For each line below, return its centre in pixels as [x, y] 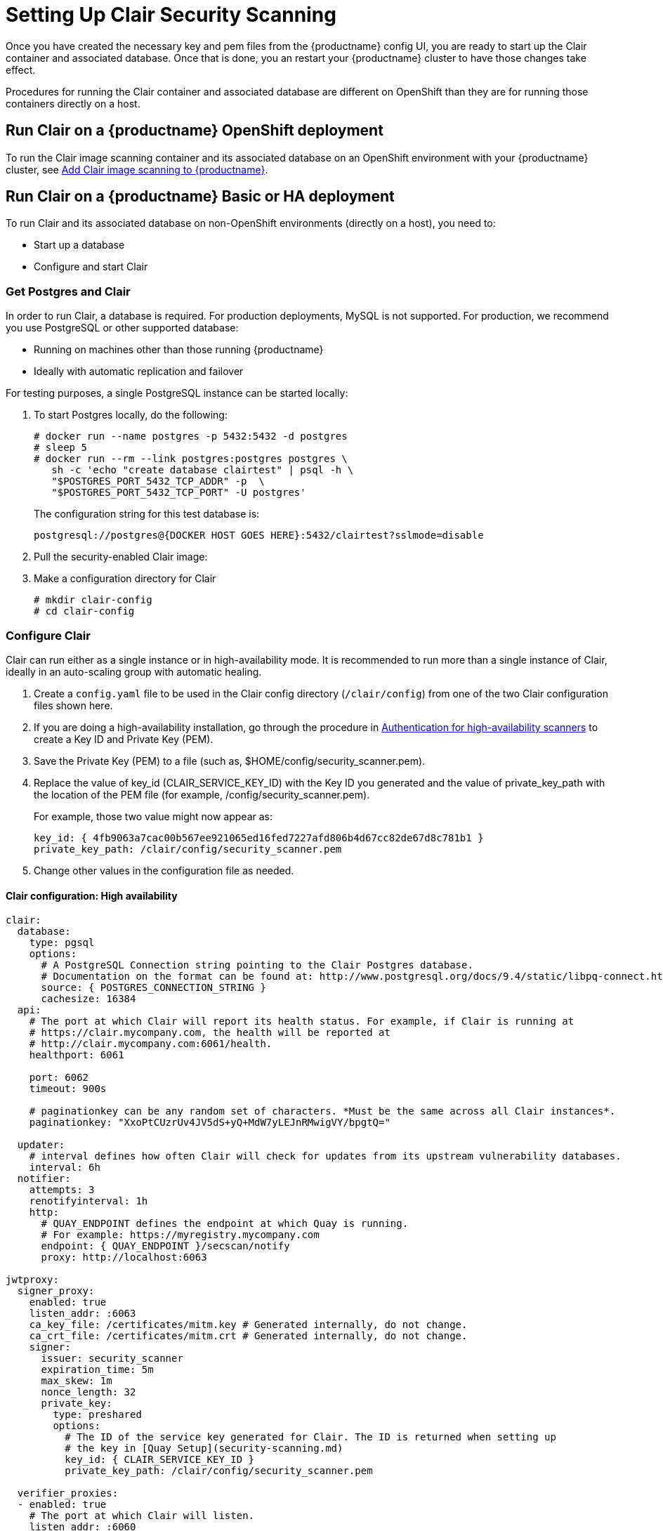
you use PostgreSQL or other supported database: [122, 328]
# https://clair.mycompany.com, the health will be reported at [210, 1033]
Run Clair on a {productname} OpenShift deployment [195, 131]
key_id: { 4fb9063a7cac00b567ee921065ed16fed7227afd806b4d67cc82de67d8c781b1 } [259, 837]
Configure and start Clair [91, 267]
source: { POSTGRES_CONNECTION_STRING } [153, 988]
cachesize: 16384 [88, 999]
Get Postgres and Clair [68, 291]
